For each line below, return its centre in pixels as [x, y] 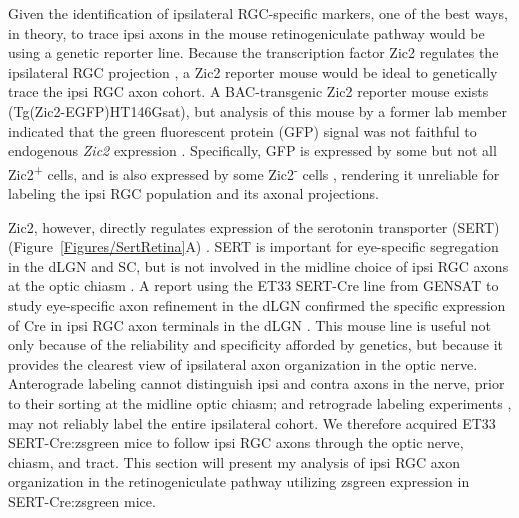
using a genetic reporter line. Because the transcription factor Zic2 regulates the [253, 52]
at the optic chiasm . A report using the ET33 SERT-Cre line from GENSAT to [253, 285]
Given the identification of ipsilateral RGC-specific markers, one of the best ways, [258, 13]
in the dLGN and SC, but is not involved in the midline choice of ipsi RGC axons [258, 265]
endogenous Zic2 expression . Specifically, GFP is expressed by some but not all [252, 150]
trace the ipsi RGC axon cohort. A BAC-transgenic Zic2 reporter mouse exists [248, 91]
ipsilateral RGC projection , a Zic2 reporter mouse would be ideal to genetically [253, 71]
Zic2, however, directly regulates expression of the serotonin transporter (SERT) [254, 226]
